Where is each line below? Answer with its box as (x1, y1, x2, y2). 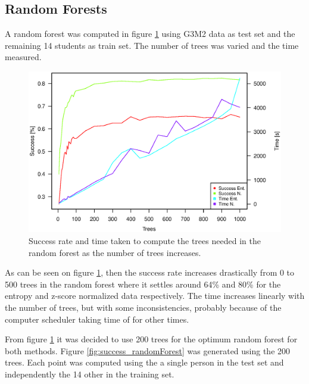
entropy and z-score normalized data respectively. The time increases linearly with (5, 289, 305, 302)
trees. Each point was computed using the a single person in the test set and (5, 356, 284, 369)
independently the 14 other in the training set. (5, 367, 174, 380)
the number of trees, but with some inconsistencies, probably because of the (5, 301, 282, 313)
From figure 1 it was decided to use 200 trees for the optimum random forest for (5, 333, 298, 345)
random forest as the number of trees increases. (29, 246, 201, 258)
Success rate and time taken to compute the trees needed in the (29, 234, 261, 246)
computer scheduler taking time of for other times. (5, 313, 189, 325)
